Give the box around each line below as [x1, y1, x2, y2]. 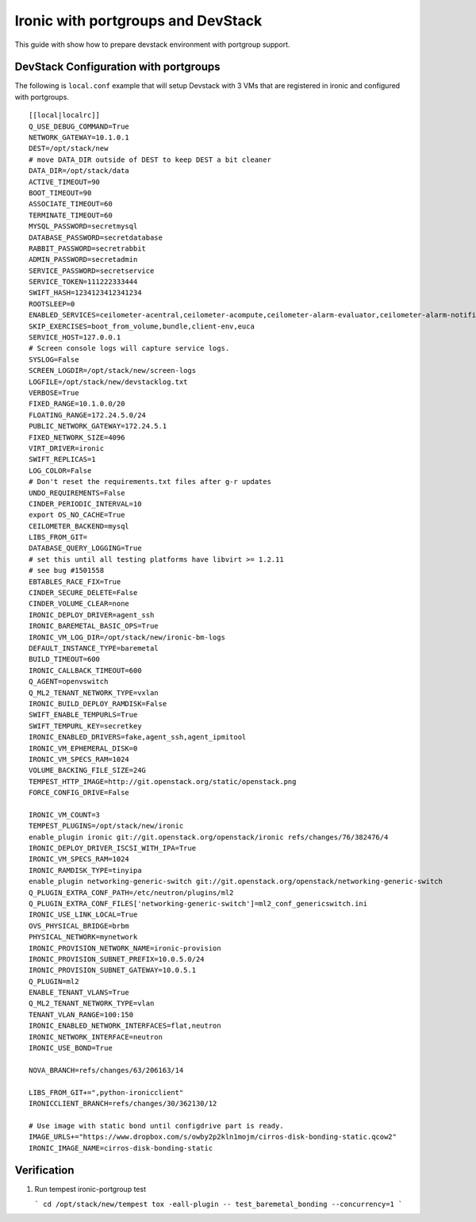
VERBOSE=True [29, 389, 79, 397]
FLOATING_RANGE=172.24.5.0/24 [29, 410, 147, 420]
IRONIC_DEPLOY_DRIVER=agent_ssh [29, 610, 155, 619]
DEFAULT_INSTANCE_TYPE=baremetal [29, 644, 159, 652]
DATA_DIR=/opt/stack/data [29, 167, 130, 175]
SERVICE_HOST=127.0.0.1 [29, 333, 121, 342]
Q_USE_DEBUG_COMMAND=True [29, 121, 130, 131]
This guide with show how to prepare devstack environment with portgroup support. [14, 40, 290, 49]
